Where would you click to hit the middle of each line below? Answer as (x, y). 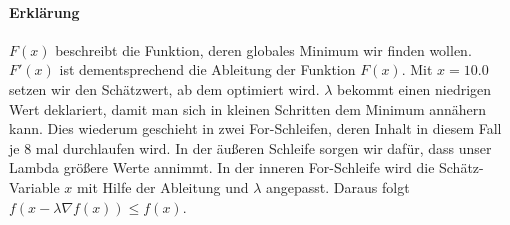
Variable (34, 186)
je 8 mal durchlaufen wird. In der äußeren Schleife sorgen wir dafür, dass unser (250, 147)
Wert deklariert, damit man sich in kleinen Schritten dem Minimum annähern (248, 108)
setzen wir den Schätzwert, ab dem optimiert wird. (164, 88)
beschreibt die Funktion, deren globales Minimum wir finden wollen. (263, 49)
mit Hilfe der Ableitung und (162, 186)
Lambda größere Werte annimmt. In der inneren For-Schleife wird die (222, 167)
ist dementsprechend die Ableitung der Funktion (207, 69)
